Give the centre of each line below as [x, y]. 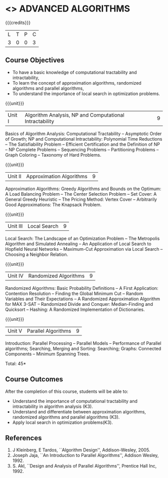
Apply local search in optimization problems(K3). [63, 422]
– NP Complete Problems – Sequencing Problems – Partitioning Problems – [82, 149]
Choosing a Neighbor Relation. [37, 254]
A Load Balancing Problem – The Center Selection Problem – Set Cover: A [81, 194]
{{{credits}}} [18, 23]
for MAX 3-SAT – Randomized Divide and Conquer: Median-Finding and [79, 304]
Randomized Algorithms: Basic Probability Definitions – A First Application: [82, 288]
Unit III [15, 226]
